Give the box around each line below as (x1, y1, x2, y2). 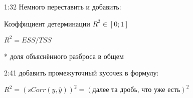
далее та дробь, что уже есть (92, 86, 180, 94)
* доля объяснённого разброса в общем (4, 50, 124, 61)
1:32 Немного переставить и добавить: (4, 1, 121, 11)
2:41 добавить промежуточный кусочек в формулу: (4, 67, 159, 78)
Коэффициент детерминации (4, 18, 90, 28)
